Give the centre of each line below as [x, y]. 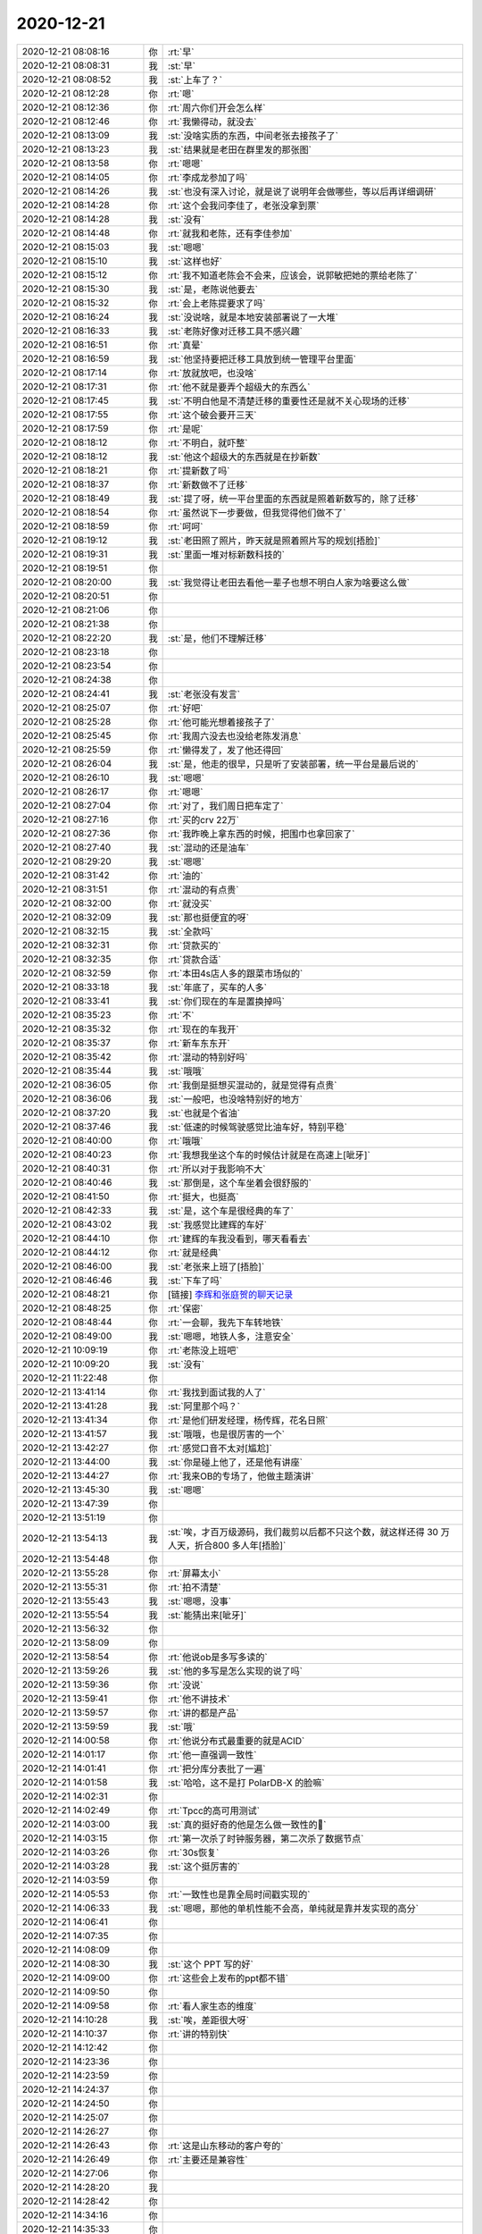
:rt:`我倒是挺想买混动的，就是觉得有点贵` [252, 1085]
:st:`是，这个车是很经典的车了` [231, 1211]
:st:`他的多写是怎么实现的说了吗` [235, 1671]
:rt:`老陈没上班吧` [203, 1350]
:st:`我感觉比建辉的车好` [217, 1224]
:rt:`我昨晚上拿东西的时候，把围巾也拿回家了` [261, 834]
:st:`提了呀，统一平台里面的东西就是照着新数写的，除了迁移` [293, 499]
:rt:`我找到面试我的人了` [216, 1392]
